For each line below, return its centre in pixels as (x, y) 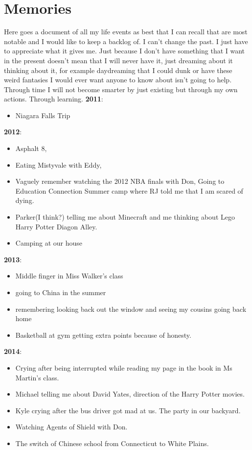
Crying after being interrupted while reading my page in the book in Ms (124, 367)
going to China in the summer (61, 292)
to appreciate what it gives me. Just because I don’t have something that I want (125, 51)
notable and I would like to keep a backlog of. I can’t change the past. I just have (126, 41)
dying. (25, 200)
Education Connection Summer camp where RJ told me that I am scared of (129, 190)
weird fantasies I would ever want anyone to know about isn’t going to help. (118, 80)
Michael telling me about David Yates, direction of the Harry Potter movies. (130, 394)
